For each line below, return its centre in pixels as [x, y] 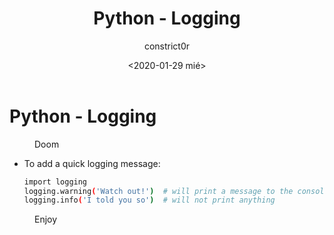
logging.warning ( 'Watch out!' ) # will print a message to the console [176, 191]
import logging [55, 182]
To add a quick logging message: [92, 163]
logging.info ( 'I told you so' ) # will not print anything [149, 200]
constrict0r [167, 46]
